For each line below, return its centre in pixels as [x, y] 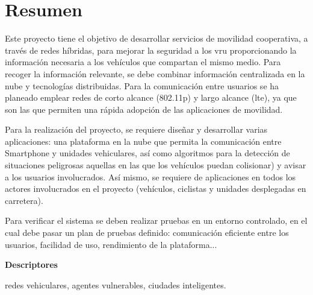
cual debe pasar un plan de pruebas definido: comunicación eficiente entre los [147, 233]
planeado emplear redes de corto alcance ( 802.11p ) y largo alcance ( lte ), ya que [151, 97]
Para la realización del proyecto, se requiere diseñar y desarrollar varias [136, 129]
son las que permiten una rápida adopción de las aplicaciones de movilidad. [144, 109]
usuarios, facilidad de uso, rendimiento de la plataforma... [111, 244]
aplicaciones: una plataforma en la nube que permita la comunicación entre [143, 141]
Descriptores [31, 265]
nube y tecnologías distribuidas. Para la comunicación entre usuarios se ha [142, 85]
